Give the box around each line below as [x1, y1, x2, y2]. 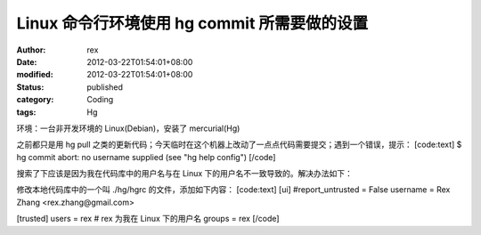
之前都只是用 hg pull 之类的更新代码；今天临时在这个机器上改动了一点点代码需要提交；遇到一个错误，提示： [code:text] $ [16, 139, 462, 150]
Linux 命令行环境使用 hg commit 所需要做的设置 [16, 13, 369, 33]
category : [16, 94, 54, 105]
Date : [16, 56, 37, 67]
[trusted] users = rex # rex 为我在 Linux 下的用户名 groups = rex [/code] [16, 214, 280, 224]
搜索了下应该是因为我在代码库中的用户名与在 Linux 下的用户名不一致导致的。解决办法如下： [16, 168, 354, 179]
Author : [16, 45, 46, 55]
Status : [16, 81, 45, 93]
